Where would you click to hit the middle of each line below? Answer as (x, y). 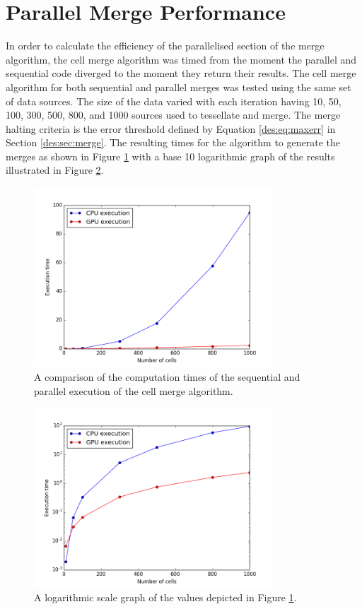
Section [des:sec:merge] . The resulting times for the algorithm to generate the (173, 142)
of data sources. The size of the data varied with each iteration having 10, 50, (174, 101)
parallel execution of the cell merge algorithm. (134, 390)
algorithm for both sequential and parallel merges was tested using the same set (179, 87)
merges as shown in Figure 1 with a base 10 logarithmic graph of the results (170, 156)
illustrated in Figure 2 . (55, 170)
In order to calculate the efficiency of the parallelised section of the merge (165, 46)
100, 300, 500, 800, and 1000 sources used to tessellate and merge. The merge (173, 115)
